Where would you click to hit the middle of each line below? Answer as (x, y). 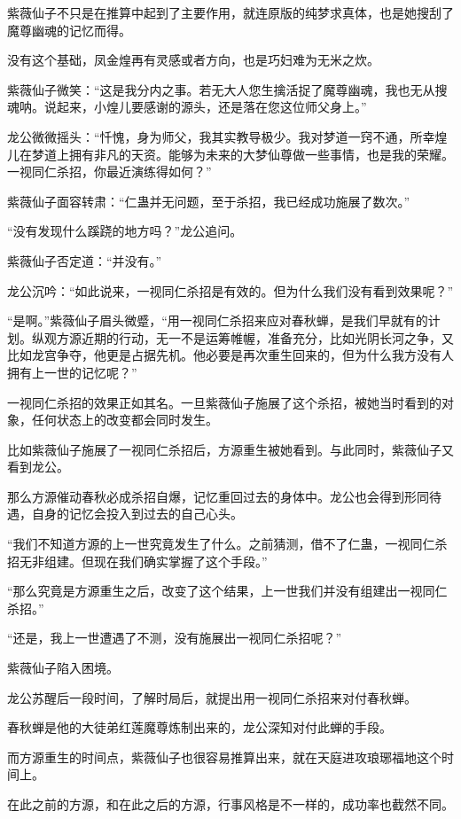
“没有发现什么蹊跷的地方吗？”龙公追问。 (125, 231)
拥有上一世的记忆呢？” (72, 372)
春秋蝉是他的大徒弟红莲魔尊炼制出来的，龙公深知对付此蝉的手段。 (199, 727)
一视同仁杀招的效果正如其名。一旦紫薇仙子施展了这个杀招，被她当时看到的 (224, 402)
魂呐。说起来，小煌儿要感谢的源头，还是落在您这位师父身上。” (187, 107)
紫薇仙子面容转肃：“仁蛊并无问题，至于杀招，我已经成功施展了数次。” (209, 201)
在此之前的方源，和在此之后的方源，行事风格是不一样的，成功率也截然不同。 (230, 804)
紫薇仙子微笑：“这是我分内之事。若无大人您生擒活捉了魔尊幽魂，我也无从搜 (227, 89)
